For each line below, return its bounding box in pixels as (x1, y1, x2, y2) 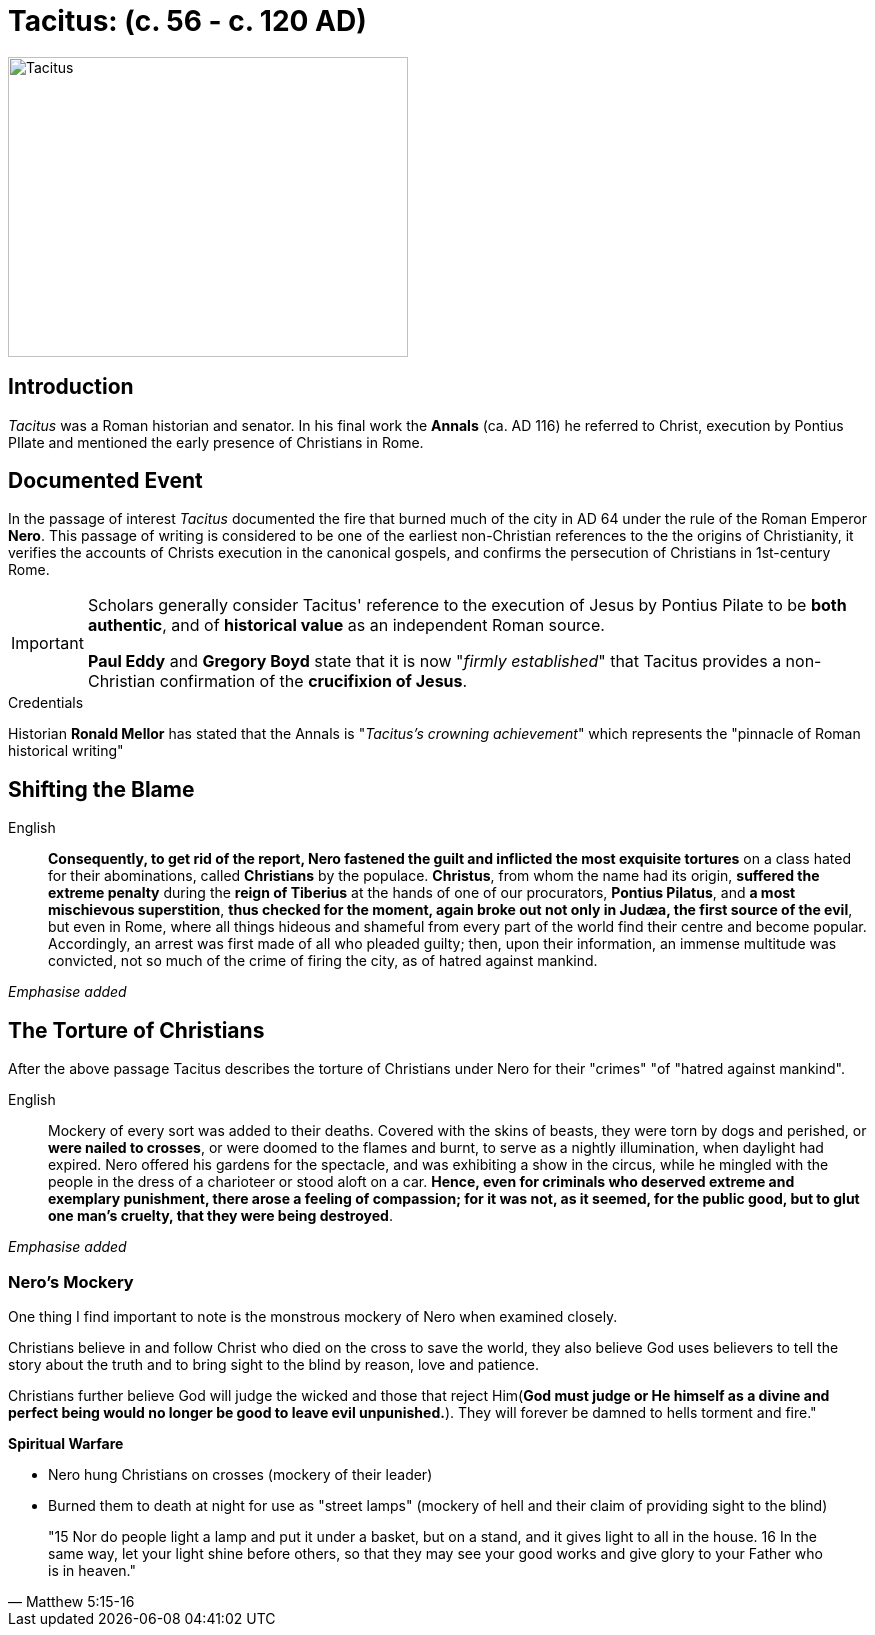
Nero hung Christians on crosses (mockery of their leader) (48, 1465, 433, 1483)
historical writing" (8, 742, 124, 760)
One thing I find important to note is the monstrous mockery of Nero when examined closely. (8, 1307, 618, 1325)
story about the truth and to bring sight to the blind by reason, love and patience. (8, 1355, 539, 1373)
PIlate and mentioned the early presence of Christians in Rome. (8, 433, 424, 451)
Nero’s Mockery (8, 1271, 134, 1292)
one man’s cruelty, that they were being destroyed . (48, 1207, 393, 1225)
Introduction (8, 374, 134, 400)
